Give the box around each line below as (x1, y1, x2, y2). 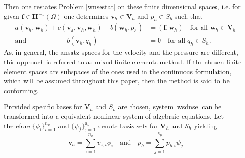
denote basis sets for (98, 120, 158, 130)
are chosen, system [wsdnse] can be (118, 101, 222, 111)
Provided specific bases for (4, 101, 82, 111)
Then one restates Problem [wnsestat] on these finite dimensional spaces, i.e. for (4, 1, 241, 11)
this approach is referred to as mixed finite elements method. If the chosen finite (4, 57, 242, 67)
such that (174, 11, 203, 21)
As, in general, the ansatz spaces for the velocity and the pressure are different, (4, 47, 238, 57)
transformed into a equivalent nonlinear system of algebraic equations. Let (4, 111, 224, 121)
